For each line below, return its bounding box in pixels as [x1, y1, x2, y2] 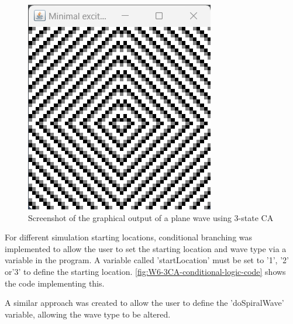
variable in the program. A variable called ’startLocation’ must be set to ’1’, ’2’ [5, 254, 289, 266]
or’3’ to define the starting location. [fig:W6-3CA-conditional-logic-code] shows [5, 265, 286, 277]
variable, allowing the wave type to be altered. [5, 308, 171, 320]
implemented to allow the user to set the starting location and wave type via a [5, 242, 287, 254]
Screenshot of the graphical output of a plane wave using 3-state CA [28, 211, 274, 223]
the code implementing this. [5, 277, 105, 289]
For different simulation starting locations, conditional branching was [5, 231, 253, 243]
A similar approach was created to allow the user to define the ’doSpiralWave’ [5, 297, 284, 309]
